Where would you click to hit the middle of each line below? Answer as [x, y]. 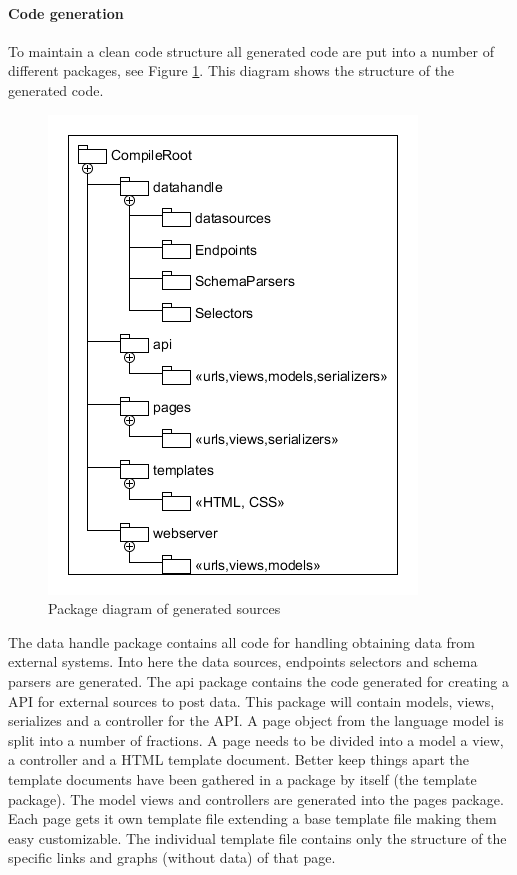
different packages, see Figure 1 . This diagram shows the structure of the [231, 70]
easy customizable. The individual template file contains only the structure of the [257, 837]
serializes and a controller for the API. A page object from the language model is [256, 720]
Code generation [66, 12]
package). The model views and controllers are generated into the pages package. [256, 798]
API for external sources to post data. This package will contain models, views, [251, 700]
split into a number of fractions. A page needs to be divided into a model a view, [256, 739]
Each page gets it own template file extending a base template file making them [252, 818]
